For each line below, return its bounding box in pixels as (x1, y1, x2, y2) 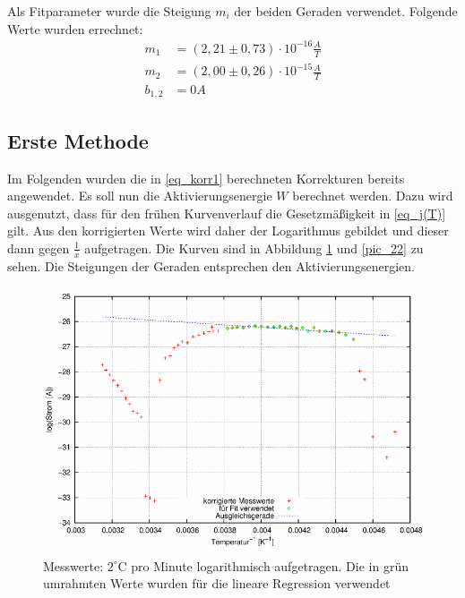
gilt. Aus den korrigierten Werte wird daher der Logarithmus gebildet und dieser (7, 221, 449, 240)
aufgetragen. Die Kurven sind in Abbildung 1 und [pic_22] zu (84, 238, 424, 257)
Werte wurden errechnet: (7, 19, 143, 38)
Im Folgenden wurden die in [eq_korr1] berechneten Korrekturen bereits (7, 168, 405, 187)
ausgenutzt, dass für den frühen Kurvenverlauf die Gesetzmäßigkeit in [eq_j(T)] (7, 203, 446, 222)
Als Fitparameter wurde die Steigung (7, 2, 211, 20)
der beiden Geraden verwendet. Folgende (234, 2, 458, 20)
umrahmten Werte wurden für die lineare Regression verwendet (43, 574, 391, 593)
